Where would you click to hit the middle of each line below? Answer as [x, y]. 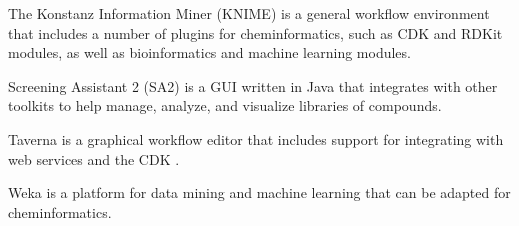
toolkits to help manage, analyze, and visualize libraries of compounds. [225, 105]
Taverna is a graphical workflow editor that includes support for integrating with [256, 138]
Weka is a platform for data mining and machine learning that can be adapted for [259, 192]
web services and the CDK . [94, 158]
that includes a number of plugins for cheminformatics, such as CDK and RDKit [255, 32]
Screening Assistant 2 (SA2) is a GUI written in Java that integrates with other [253, 85]
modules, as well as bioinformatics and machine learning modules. [209, 52]
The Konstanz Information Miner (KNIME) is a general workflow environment [249, 13]
